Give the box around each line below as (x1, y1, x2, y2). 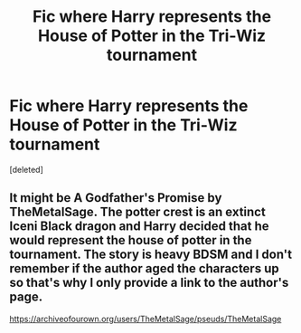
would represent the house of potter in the (9, 233, 252, 248)
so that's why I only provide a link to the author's (9, 275, 289, 290)
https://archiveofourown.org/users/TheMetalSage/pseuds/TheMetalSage (9, 313, 282, 324)
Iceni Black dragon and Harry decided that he (9, 219, 269, 234)
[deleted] (9, 164, 43, 175)
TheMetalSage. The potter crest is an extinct (9, 205, 267, 220)
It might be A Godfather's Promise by (9, 190, 222, 205)
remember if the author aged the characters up (9, 261, 279, 277)
